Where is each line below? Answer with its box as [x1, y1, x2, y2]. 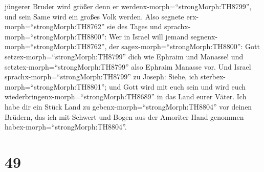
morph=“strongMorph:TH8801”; [5, 81, 107, 92]
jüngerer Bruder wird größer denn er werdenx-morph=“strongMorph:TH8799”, [5, 1, 252, 11]
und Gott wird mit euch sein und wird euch [109, 81, 246, 92]
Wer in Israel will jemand [109, 31, 188, 41]
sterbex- [200, 71, 226, 82]
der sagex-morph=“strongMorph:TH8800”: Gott [109, 41, 260, 52]
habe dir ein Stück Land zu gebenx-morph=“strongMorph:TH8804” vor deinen [5, 101, 252, 112]
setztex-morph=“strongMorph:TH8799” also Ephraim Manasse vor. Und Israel [5, 61, 251, 72]
